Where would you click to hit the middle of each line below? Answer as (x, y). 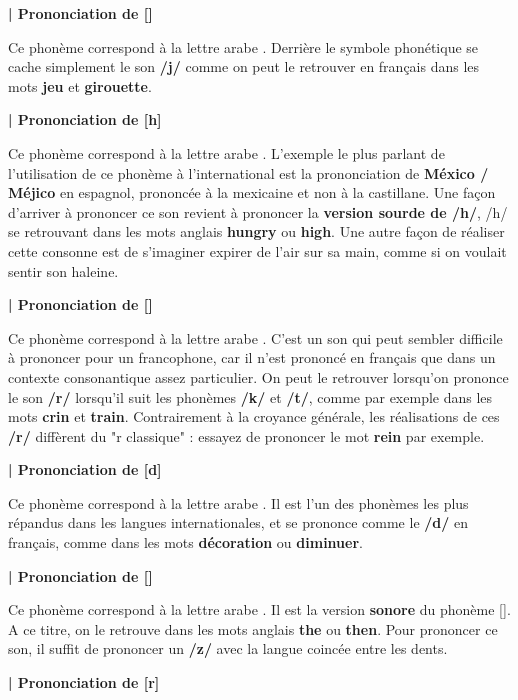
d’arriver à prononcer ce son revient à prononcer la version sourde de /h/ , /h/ (258, 211)
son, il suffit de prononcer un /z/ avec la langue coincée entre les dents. (228, 648)
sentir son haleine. (63, 270)
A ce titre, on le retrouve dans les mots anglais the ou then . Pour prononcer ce (253, 628)
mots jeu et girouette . (80, 85)
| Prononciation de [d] (85, 469)
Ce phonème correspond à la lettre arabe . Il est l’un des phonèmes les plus (238, 502)
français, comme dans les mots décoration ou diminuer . (185, 542)
